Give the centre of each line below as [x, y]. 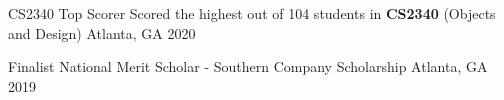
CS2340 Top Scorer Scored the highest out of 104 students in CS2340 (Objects [252, 13]
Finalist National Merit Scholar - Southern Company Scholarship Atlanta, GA [248, 66]
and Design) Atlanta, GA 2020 [102, 32]
